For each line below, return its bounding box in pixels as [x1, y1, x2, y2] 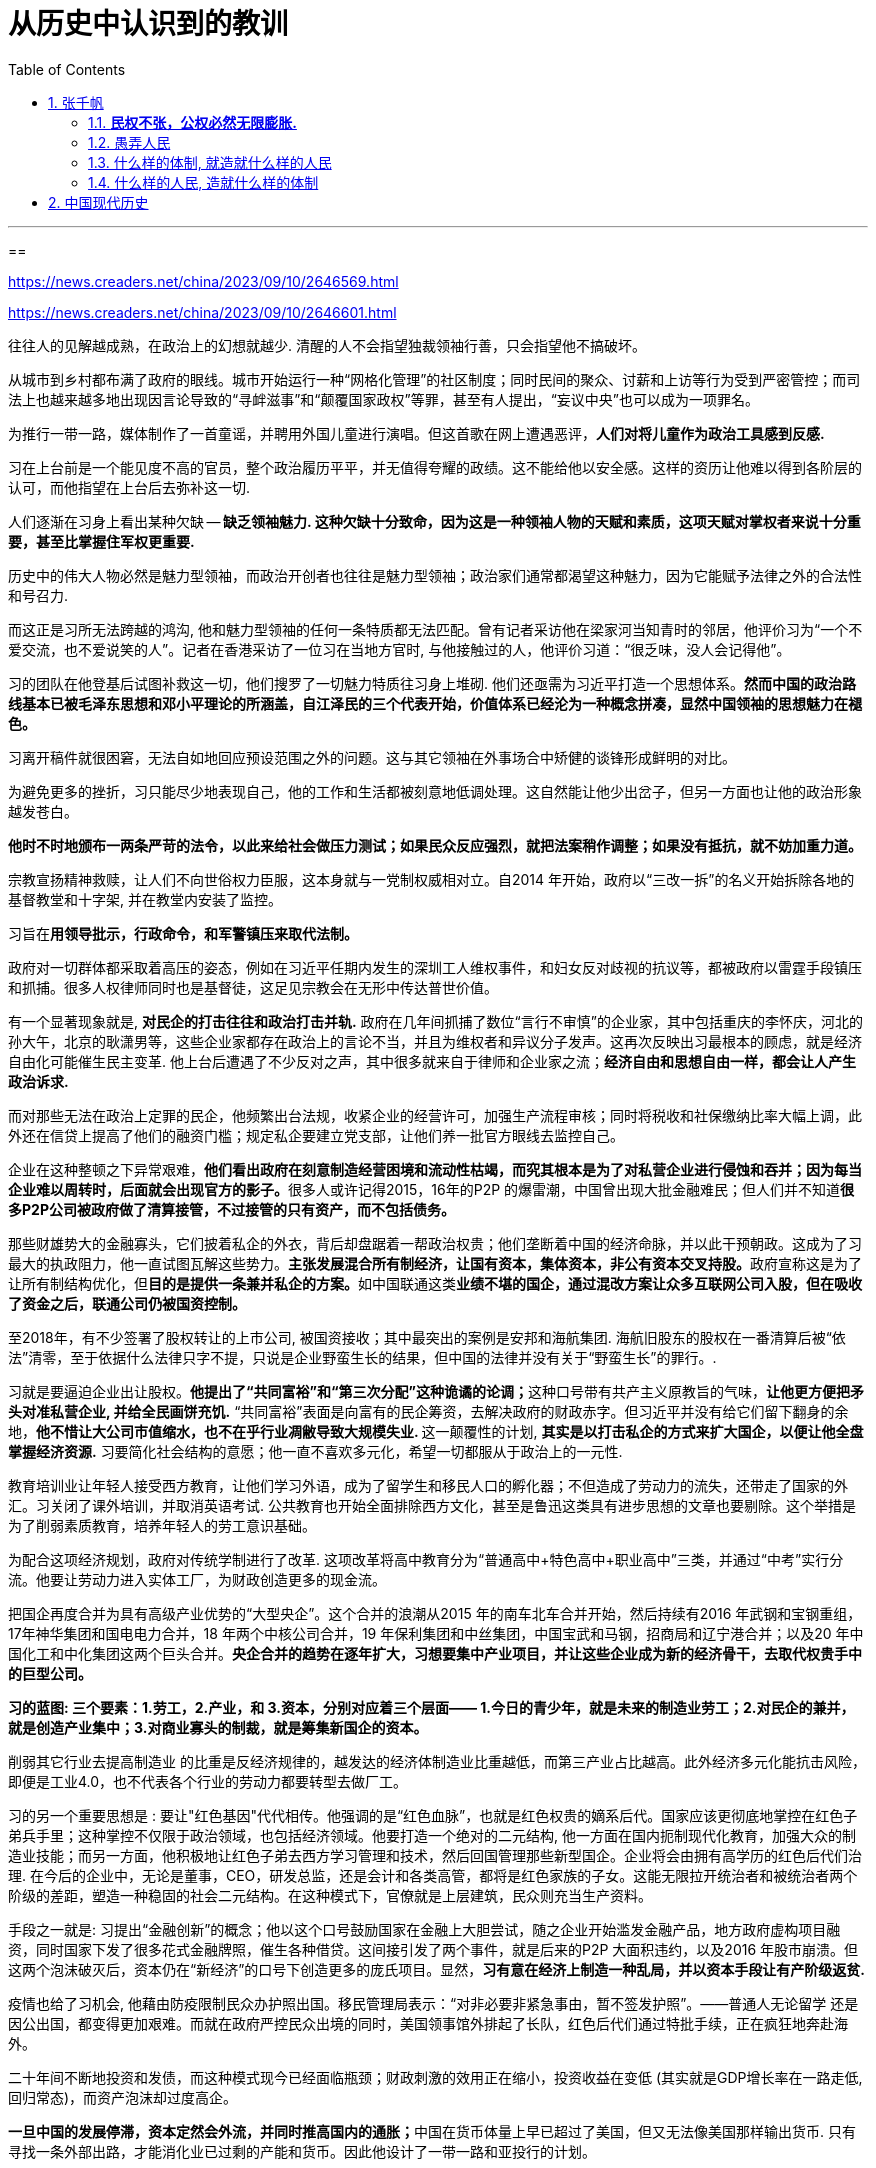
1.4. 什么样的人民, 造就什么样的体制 [88, 173, 319, 191]
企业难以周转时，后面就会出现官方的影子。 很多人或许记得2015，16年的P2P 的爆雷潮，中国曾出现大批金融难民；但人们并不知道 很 [8, 1180, 855, 1198]
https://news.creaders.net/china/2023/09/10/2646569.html [8, 272, 399, 290]
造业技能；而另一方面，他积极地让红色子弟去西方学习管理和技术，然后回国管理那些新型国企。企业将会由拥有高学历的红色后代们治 [8, 1846, 862, 1864]
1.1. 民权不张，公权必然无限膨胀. [88, 113, 297, 131]
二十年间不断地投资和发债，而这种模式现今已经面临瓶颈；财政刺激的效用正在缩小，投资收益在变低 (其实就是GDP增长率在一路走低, [8, 2068, 863, 2086]
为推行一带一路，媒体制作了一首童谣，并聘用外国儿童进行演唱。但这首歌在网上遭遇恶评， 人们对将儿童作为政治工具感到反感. [8, 424, 825, 442]
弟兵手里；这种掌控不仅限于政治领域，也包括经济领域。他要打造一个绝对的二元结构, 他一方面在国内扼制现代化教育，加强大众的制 [8, 1826, 856, 1844]
